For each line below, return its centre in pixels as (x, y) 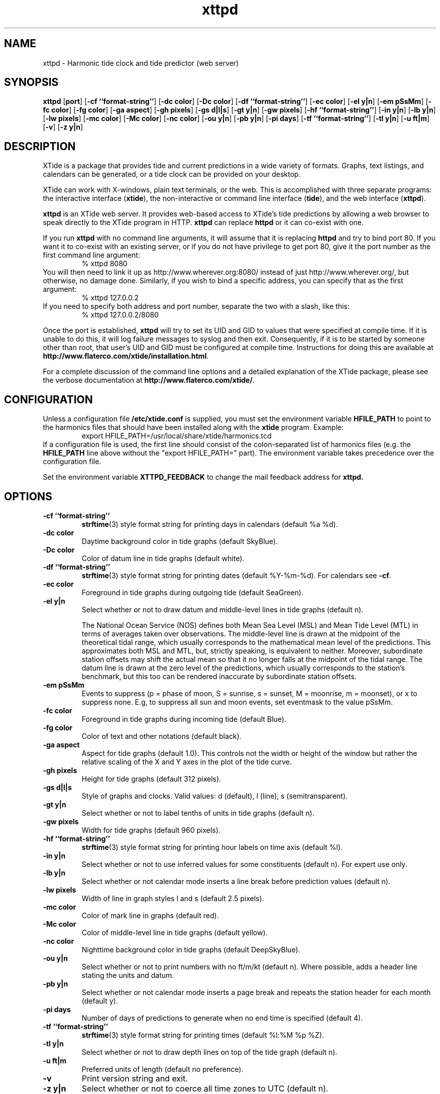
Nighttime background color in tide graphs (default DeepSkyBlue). (191, 949)
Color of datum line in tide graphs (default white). (163, 558)
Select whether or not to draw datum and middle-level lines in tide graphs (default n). (223, 609)
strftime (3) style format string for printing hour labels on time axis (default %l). (212, 847)
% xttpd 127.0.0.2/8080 (120, 315)
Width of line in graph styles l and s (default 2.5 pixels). (173, 898)
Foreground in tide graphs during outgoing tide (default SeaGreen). (192, 592)
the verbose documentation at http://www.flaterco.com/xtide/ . (149, 380)
